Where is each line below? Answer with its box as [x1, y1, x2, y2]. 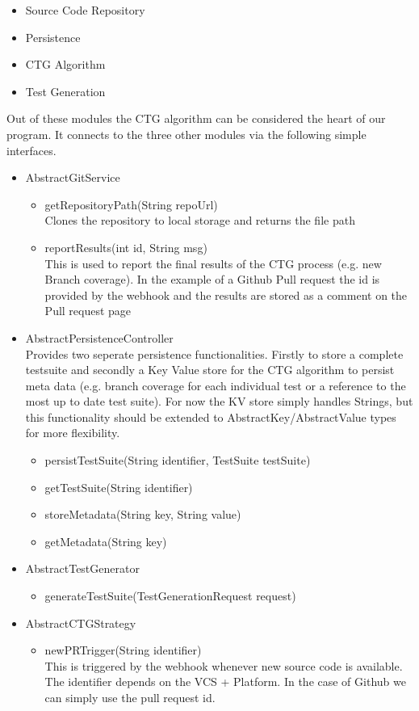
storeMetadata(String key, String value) [44, 506, 241, 523]
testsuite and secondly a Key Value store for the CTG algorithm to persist [25, 361, 395, 378]
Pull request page [44, 302, 132, 319]
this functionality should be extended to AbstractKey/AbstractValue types [25, 408, 396, 425]
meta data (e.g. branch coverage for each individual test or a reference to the [25, 377, 406, 393]
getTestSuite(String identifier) [44, 478, 193, 495]
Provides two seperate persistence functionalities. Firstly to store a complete [25, 345, 404, 362]
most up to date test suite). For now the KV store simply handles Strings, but [25, 393, 413, 410]
